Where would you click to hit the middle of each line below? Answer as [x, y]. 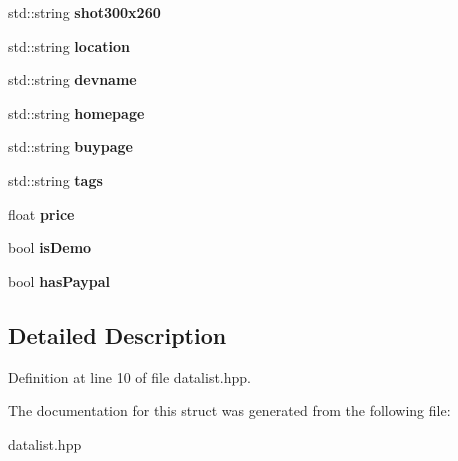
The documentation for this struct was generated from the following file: [229, 410]
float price [41, 213]
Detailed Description [117, 334]
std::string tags [55, 179]
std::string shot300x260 [84, 12]
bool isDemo [50, 247]
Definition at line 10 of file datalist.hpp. [129, 376]
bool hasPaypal [59, 280]
